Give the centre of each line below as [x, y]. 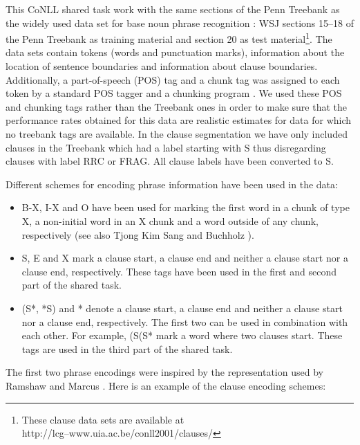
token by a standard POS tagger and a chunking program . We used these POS [174, 93]
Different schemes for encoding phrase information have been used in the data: [172, 184]
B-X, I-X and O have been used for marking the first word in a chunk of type [186, 207]
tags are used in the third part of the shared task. [127, 348]
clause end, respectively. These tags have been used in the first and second [179, 271]
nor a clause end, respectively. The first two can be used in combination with [185, 321]
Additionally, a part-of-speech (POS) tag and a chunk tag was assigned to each [173, 79]
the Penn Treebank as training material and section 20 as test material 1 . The [169, 38]
